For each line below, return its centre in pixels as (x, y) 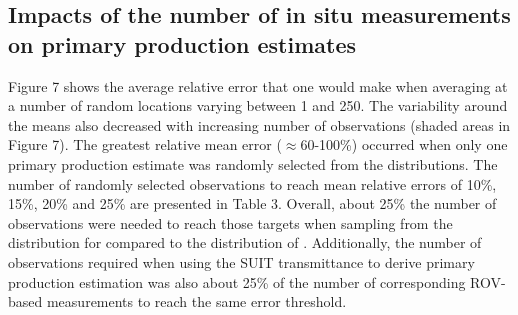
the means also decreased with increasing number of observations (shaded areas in (259, 124)
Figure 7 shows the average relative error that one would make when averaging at (258, 85)
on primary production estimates (182, 43)
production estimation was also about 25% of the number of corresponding (237, 281)
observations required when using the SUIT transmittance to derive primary (241, 261)
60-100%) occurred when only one (404, 144)
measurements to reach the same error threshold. (196, 301)
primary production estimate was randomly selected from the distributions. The (253, 163)
